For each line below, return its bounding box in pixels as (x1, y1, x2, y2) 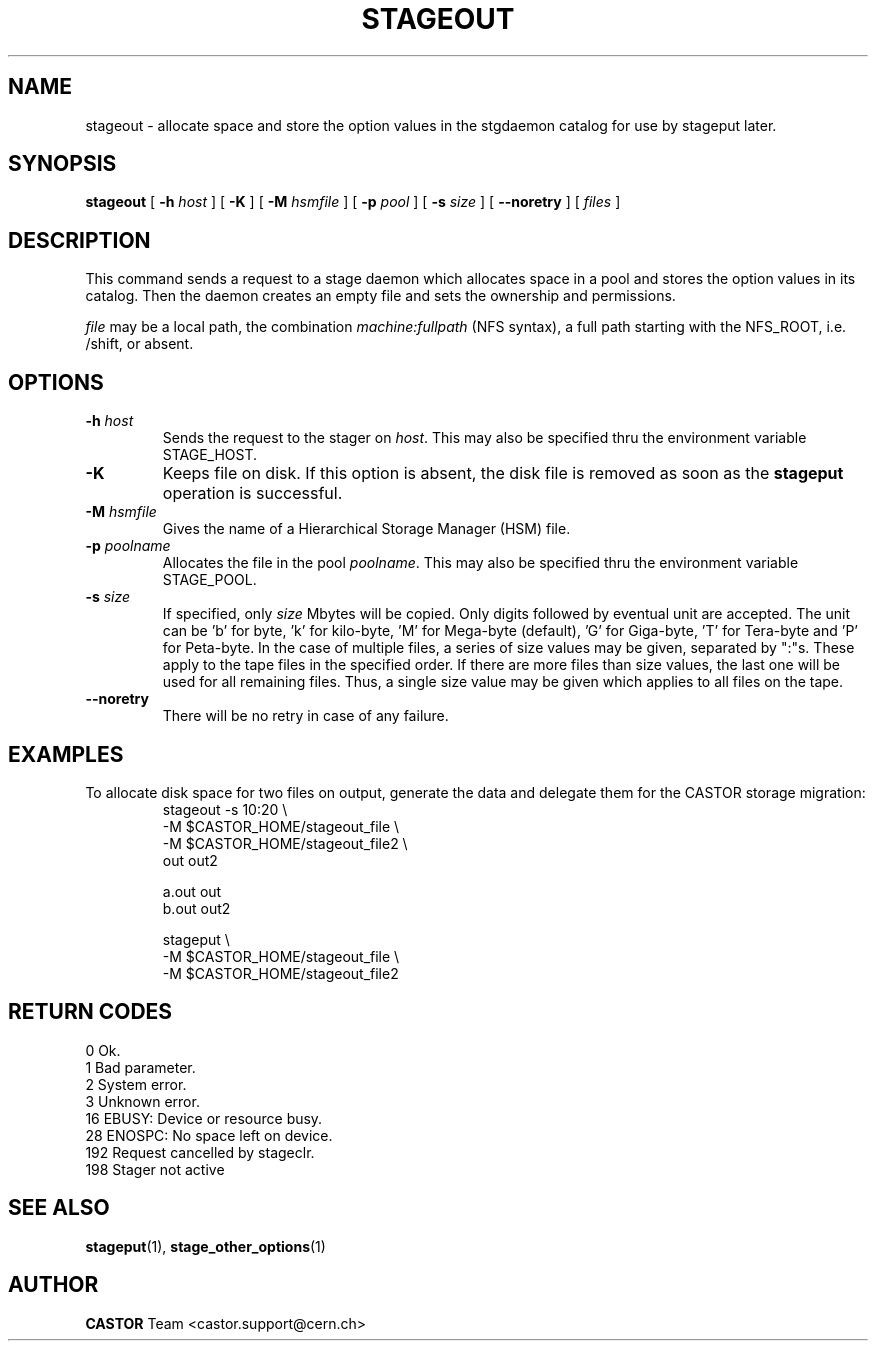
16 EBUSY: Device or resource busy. (85, 1109, 323, 1127)
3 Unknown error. (85, 1092, 200, 1110)
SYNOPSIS (8, 151, 117, 177)
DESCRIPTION (8, 227, 151, 253)
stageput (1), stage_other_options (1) (85, 1237, 326, 1255)
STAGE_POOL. (162, 571, 257, 589)
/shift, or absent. (85, 335, 194, 353)
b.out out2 (162, 899, 231, 917)
